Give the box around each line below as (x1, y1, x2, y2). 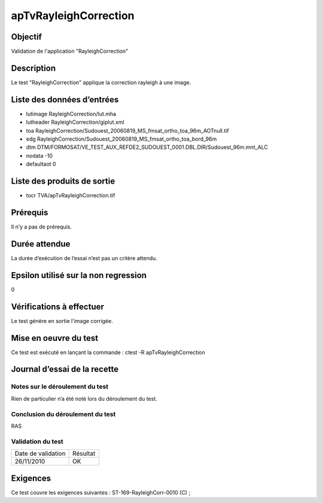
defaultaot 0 (26, 160, 56, 167)
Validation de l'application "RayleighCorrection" (11, 48, 129, 55)
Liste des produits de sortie (11, 176, 115, 187)
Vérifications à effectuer (11, 301, 105, 312)
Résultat (72, 449, 96, 458)
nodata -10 (26, 152, 53, 159)
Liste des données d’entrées (11, 94, 119, 105)
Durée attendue (11, 239, 71, 249)
